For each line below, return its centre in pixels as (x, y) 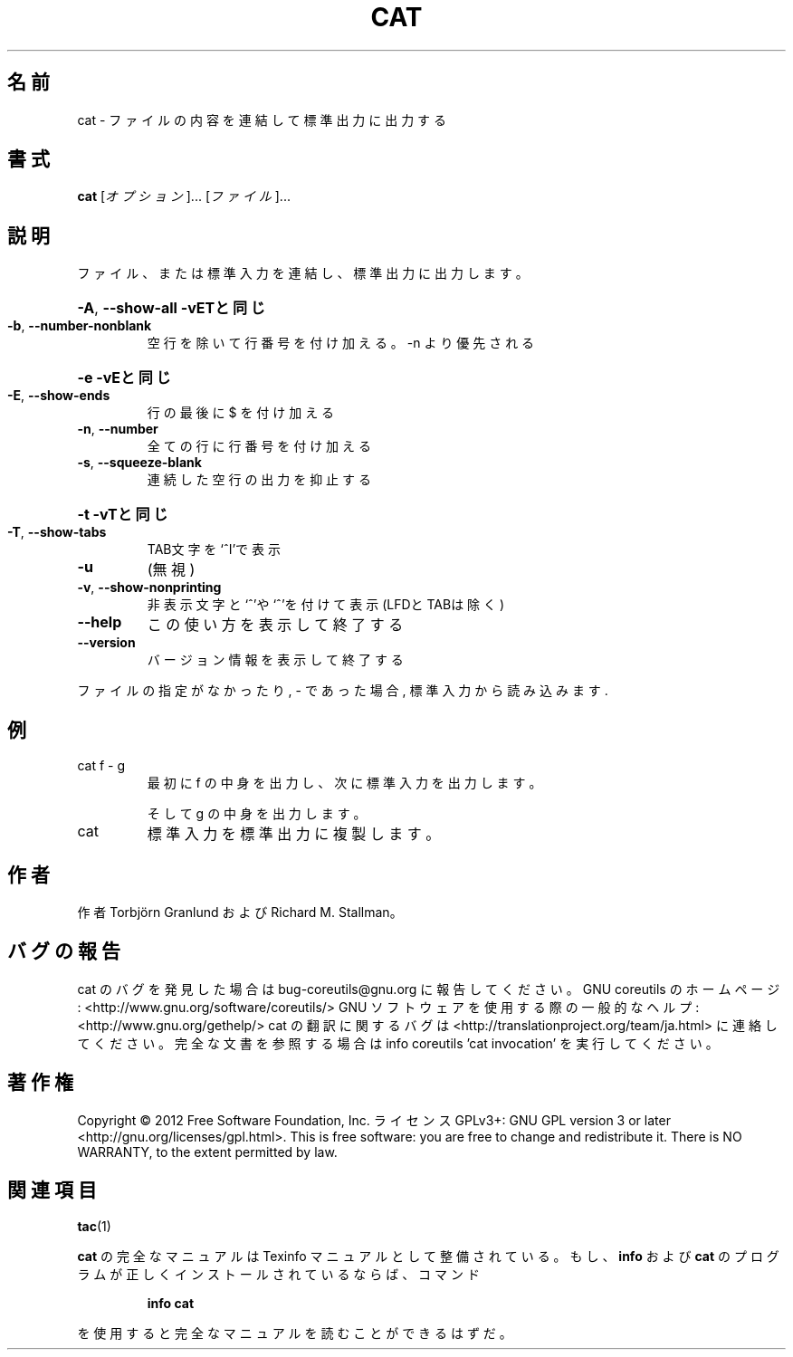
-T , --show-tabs (57, 532)
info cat (171, 1303)
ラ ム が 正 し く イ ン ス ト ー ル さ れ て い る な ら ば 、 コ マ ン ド (278, 1274)
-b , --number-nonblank (80, 326)
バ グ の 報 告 (64, 951)
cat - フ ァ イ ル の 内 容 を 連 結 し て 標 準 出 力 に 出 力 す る (262, 119)
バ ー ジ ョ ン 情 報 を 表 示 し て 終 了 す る (275, 660)
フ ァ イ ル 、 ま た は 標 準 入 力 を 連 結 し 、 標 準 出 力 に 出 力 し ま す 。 (303, 273)
